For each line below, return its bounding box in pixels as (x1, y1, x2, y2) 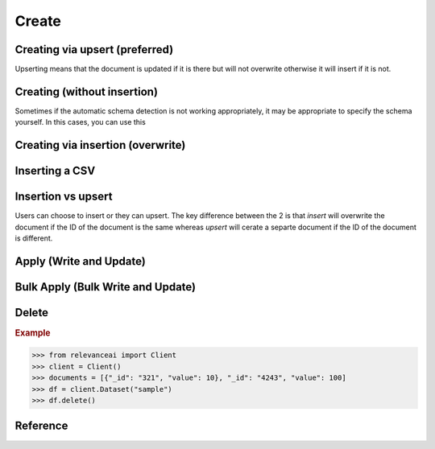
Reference (14, 419, 68, 433)
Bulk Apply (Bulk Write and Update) (14, 280, 197, 294)
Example (14, 327, 52, 339)
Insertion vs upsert (14, 190, 113, 204)
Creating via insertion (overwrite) (14, 138, 186, 152)
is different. (14, 233, 53, 243)
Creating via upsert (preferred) (14, 43, 174, 56)
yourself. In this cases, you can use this (14, 117, 147, 127)
